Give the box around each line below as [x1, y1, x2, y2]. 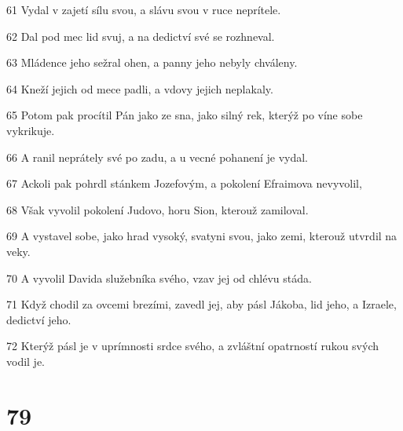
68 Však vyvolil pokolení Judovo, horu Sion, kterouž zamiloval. [6, 201, 309, 217]
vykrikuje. [6, 122, 55, 138]
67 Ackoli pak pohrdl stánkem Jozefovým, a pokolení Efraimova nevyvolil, [6, 175, 362, 192]
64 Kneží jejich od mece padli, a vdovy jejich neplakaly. [6, 80, 273, 97]
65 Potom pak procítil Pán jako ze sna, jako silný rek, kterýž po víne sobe [6, 107, 363, 123]
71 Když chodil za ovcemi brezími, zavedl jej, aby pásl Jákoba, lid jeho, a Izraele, [6, 296, 397, 312]
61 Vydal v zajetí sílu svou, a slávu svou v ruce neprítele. [6, 2, 281, 17]
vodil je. [6, 352, 46, 369]
